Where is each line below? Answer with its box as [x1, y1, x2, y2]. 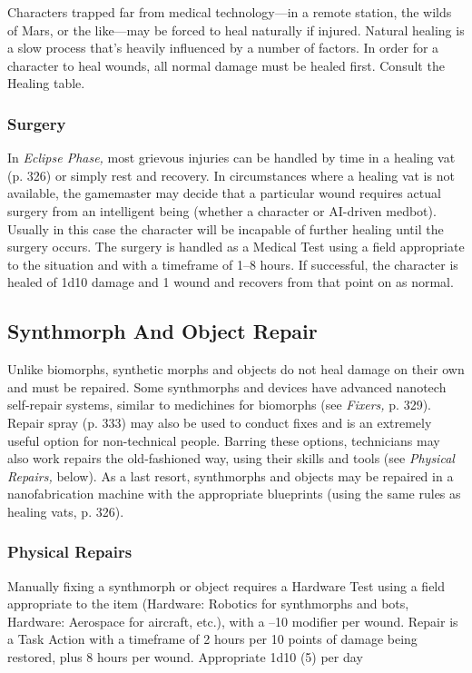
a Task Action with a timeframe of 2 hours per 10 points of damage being [7, 629, 418, 648]
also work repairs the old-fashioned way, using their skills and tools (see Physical [7, 449, 455, 468]
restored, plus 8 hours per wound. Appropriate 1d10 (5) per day [7, 648, 363, 667]
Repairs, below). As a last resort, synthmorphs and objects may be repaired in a [7, 466, 454, 485]
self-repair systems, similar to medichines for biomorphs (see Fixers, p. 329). [7, 395, 431, 414]
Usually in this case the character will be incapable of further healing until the [7, 219, 444, 238]
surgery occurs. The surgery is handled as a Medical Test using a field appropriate [7, 237, 465, 256]
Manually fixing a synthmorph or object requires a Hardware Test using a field [7, 576, 446, 595]
